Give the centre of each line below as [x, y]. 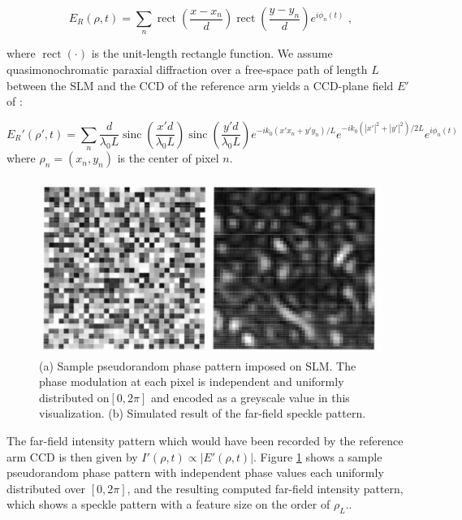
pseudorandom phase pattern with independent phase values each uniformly [195, 472]
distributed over [46, 488]
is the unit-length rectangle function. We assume [212, 53]
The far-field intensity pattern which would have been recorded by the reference [205, 441]
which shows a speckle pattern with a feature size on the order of [168, 504]
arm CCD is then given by [72, 456]
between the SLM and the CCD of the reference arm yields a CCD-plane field [200, 85]
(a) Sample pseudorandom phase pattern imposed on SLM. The [198, 365]
